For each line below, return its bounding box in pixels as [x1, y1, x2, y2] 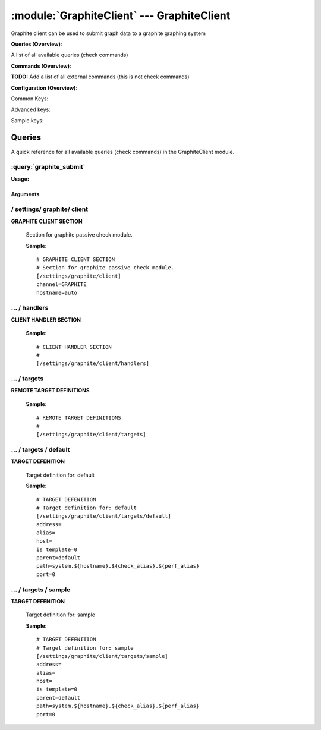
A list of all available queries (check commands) [11, 51, 128, 59]
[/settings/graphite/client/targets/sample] [36, 653, 169, 659]
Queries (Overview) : [11, 40, 62, 48]
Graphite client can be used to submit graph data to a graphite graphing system [11, 30, 206, 37]
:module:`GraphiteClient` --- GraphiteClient [11, 9, 231, 22]
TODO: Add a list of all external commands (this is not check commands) [11, 73, 190, 80]
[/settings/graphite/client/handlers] [36, 360, 150, 367]
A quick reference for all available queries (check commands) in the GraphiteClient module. [11, 148, 235, 155]
